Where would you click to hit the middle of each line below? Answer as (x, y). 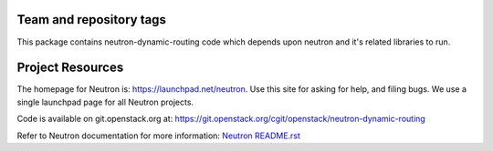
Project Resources (70, 68)
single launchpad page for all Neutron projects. (105, 102)
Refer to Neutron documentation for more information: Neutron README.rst (159, 136)
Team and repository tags (91, 20)
